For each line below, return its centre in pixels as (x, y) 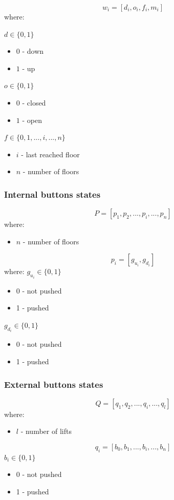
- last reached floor (50, 154)
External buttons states (54, 384)
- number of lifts (46, 431)
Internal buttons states (52, 194)
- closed (34, 102)
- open (32, 120)
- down (33, 51)
